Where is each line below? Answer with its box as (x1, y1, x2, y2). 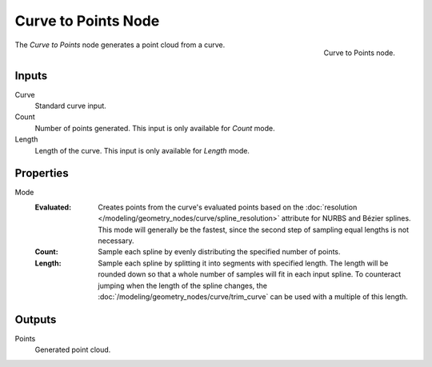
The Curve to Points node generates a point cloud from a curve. (14, 40, 226, 50)
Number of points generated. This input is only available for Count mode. (34, 123, 275, 133)
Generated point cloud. (34, 345, 111, 355)
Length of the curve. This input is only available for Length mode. (34, 146, 250, 155)
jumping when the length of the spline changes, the (98, 281, 268, 290)
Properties (14, 166, 69, 180)
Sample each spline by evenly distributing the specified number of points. (98, 247, 341, 257)
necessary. (98, 236, 135, 245)
